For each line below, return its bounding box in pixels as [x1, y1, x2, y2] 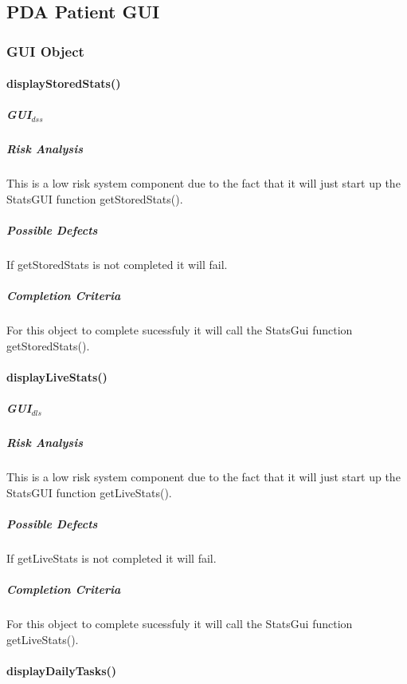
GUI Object [6, 41, 84, 61]
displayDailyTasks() [6, 662, 117, 678]
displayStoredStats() [6, 75, 121, 92]
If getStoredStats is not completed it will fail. [6, 256, 228, 273]
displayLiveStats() [6, 369, 108, 385]
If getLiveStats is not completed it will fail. [6, 549, 217, 566]
